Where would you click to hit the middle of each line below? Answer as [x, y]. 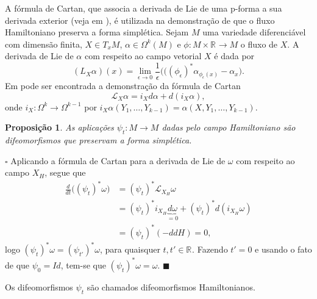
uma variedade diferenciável [254, 32]
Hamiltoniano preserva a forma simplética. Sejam [97, 32]
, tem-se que [83, 265]
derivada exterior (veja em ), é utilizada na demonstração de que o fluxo [140, 20]
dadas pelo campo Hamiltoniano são [229, 127]
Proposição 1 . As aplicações [59, 127]
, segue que [65, 172]
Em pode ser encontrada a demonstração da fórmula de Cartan [123, 86]
